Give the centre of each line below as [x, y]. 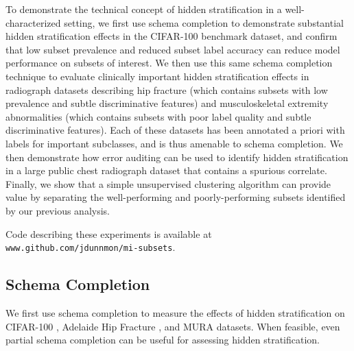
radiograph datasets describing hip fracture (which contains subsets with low [167, 89]
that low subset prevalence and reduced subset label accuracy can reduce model [173, 49]
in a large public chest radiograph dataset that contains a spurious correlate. [166, 170]
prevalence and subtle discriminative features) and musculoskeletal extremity [167, 103]
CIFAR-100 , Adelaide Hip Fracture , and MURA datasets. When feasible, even [173, 326]
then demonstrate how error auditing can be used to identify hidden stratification [177, 157]
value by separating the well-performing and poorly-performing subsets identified [176, 197]
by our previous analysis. [58, 210]
